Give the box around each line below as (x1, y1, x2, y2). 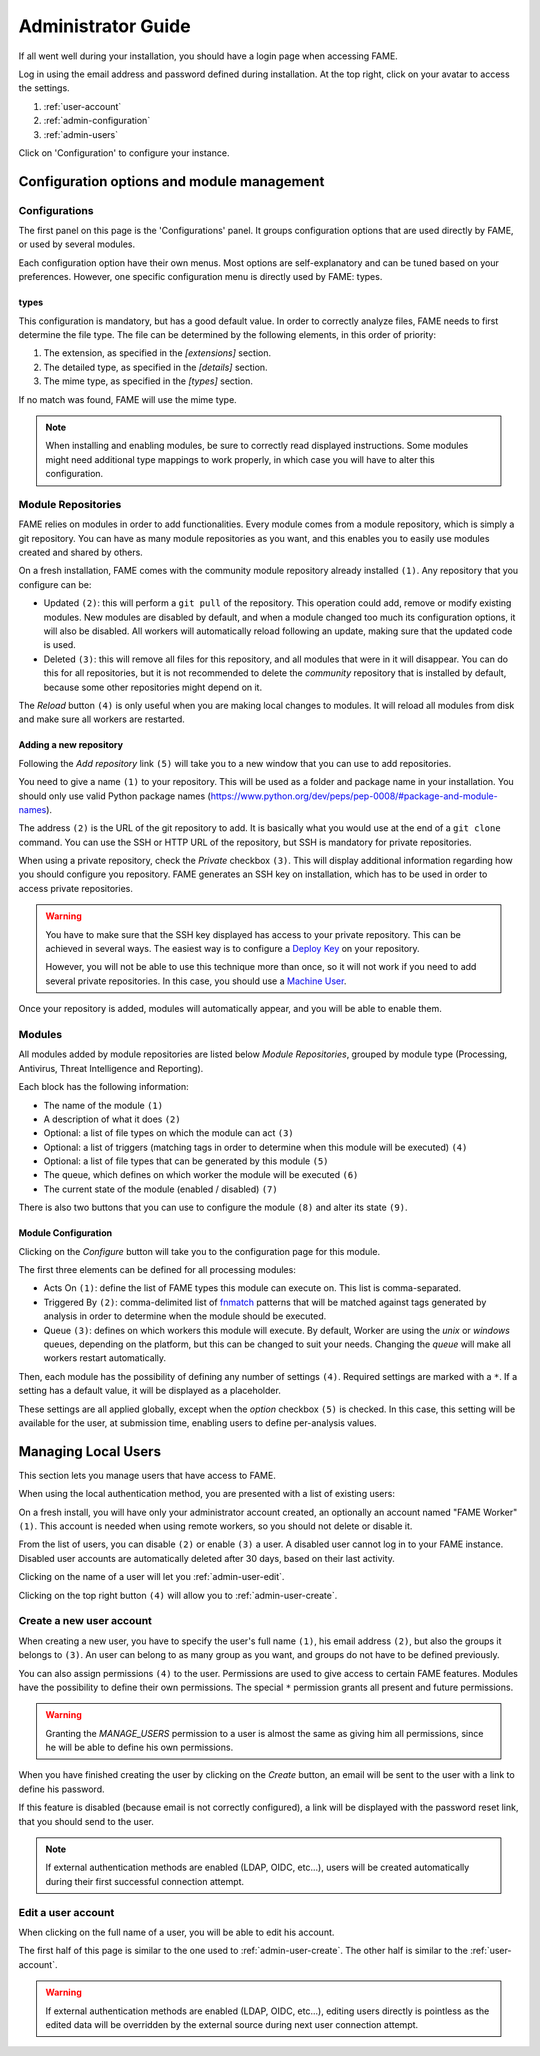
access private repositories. (18, 882, 134, 894)
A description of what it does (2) (43, 1113, 181, 1125)
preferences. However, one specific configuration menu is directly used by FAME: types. (18, 271, 383, 283)
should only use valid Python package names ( (18, 790, 212, 802)
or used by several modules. (18, 238, 136, 250)
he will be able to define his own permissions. (45, 1741, 234, 1754)
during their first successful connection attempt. (45, 1875, 245, 1887)
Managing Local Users (18, 1443, 162, 1460)
